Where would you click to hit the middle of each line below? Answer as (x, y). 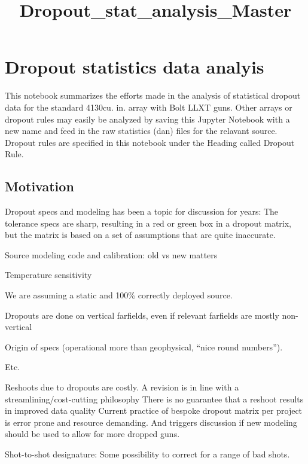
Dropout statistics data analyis (135, 67)
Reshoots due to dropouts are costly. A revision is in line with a (122, 387)
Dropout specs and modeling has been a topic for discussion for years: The (142, 211)
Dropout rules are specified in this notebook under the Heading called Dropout (150, 142)
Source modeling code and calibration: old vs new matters (111, 254)
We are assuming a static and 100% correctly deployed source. (119, 295)
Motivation (39, 186)
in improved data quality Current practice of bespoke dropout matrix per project (154, 410)
